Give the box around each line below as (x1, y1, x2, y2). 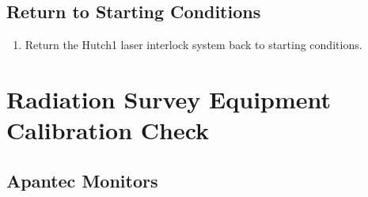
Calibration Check (6, 114, 210, 146)
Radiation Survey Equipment (6, 82, 332, 115)
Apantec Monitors (6, 168, 158, 192)
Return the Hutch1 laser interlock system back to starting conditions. (25, 36, 362, 53)
